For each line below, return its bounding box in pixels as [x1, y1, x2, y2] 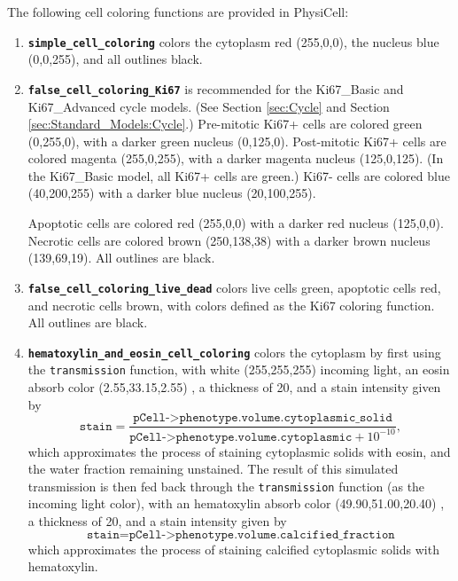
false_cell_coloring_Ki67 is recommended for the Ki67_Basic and [27, 79, 404, 98]
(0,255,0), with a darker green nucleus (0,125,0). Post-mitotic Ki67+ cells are [27, 131, 446, 150]
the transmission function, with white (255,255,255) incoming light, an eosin [27, 360, 450, 379]
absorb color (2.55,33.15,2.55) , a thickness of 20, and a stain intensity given [27, 378, 441, 396]
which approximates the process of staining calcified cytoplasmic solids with [27, 539, 439, 558]
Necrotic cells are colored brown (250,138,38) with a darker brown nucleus [27, 231, 431, 249]
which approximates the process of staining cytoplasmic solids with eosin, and [27, 442, 451, 460]
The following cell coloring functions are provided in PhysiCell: [7, 3, 349, 20]
